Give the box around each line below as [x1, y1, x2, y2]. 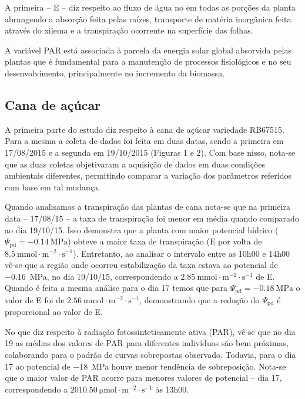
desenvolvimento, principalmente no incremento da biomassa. [5, 66, 225, 79]
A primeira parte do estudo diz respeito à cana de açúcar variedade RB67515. [5, 123, 284, 135]
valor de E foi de [5, 293, 65, 306]
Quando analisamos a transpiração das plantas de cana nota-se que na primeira [5, 200, 290, 213]
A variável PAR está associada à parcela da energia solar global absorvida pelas [5, 43, 291, 56]
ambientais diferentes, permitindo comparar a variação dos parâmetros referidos [5, 169, 292, 182]
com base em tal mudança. [5, 180, 100, 193]
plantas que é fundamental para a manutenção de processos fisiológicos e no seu [5, 55, 291, 68]
